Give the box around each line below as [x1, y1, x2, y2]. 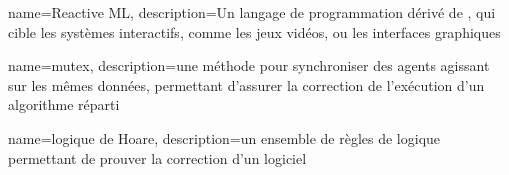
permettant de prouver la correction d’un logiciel [8, 147, 307, 168]
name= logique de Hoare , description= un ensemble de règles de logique [8, 127, 441, 148]
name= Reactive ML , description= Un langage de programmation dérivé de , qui [8, 2, 496, 22]
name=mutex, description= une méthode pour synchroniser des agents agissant [8, 55, 490, 76]
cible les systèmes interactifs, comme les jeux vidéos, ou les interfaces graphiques [8, 21, 501, 42]
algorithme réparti [8, 94, 120, 115]
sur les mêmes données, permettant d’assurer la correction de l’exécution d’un [8, 74, 485, 95]
